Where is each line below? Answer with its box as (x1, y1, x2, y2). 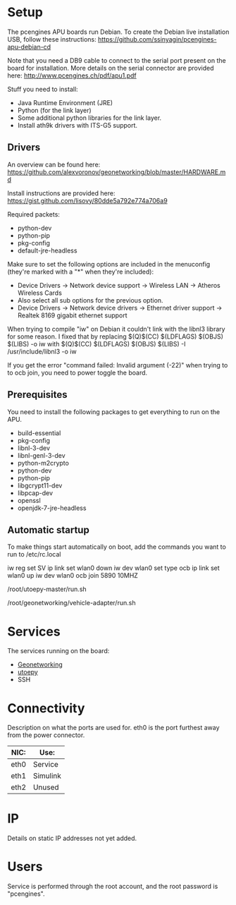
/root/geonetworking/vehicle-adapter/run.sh (7, 599, 136, 607)
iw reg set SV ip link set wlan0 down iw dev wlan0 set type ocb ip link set (7, 564, 220, 572)
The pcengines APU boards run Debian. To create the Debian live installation (7, 28, 230, 36)
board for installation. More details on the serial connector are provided (7, 63, 214, 72)
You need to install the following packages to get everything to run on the (7, 407, 221, 416)
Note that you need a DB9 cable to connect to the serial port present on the (7, 56, 227, 64)
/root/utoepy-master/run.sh (7, 585, 87, 593)
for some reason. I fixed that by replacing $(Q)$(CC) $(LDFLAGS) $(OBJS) (7, 332, 224, 341)
